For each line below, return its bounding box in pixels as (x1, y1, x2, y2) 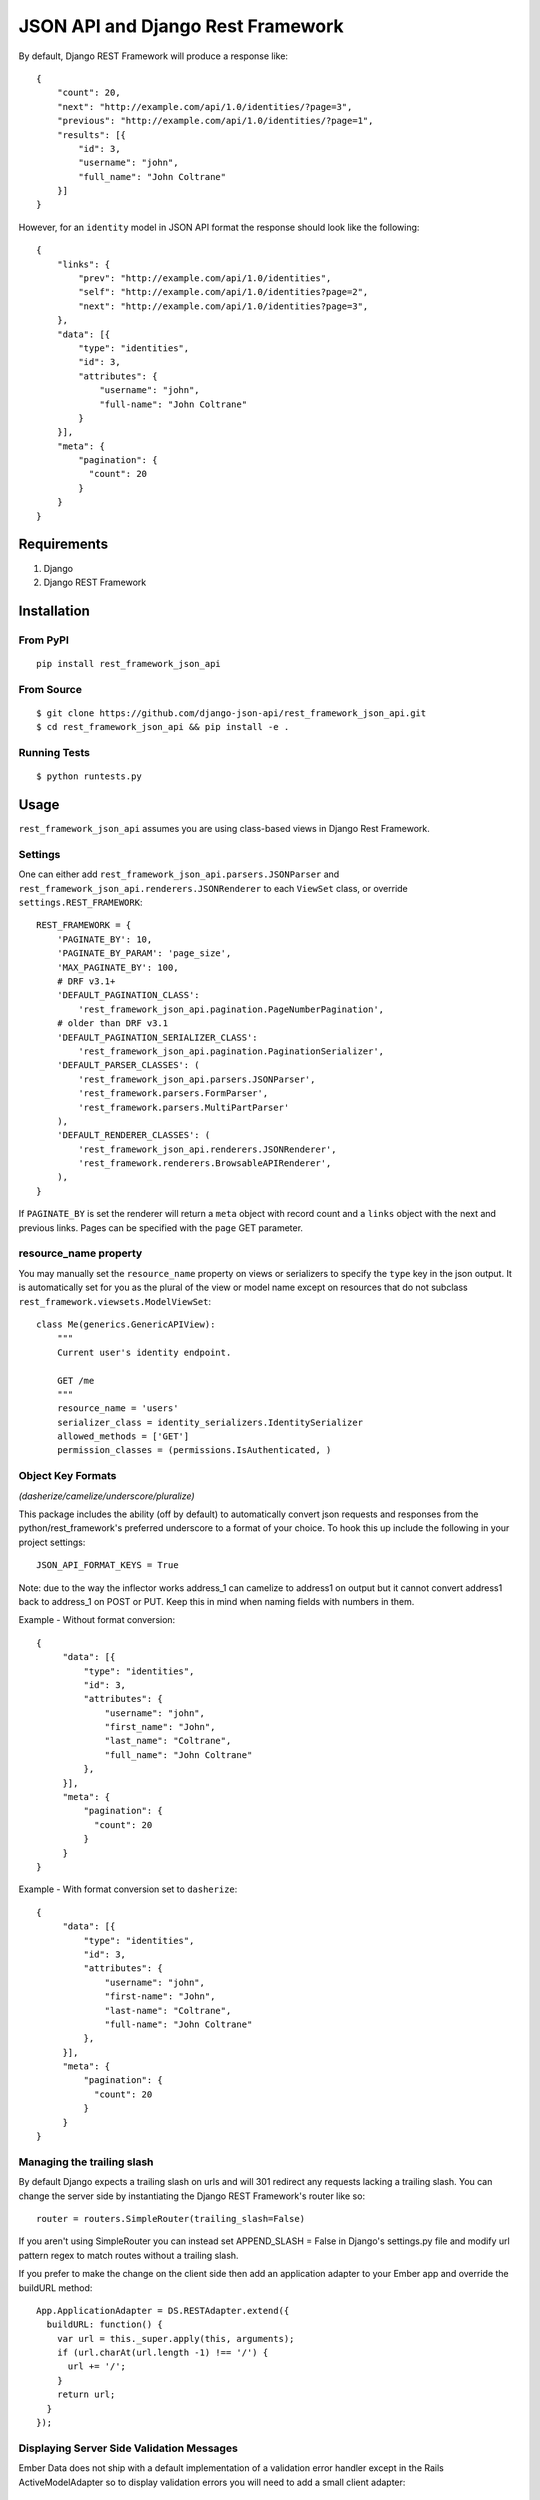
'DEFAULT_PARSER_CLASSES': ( (56, 1060, 200, 1071)
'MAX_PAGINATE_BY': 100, (56, 961, 179, 973)
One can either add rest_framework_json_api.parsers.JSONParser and (18, 868, 340, 880)
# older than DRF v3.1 (56, 1018, 169, 1029)
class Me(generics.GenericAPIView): (36, 1318, 216, 1330)
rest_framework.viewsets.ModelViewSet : (18, 1295, 212, 1307)
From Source (18, 682, 82, 696)
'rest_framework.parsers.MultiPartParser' (78, 1101, 290, 1113)
